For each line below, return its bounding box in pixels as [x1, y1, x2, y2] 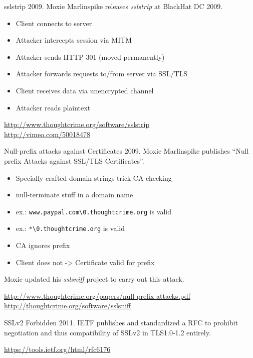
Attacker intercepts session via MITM [16, 35, 132, 45]
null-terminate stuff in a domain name [16, 189, 133, 200]
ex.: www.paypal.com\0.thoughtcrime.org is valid [16, 206, 172, 216]
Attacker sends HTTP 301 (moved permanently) [16, 51, 165, 62]
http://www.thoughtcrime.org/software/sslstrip [4, 119, 150, 130]
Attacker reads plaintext [16, 102, 91, 112]
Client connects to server [16, 18, 92, 28]
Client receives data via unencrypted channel [16, 85, 154, 95]
